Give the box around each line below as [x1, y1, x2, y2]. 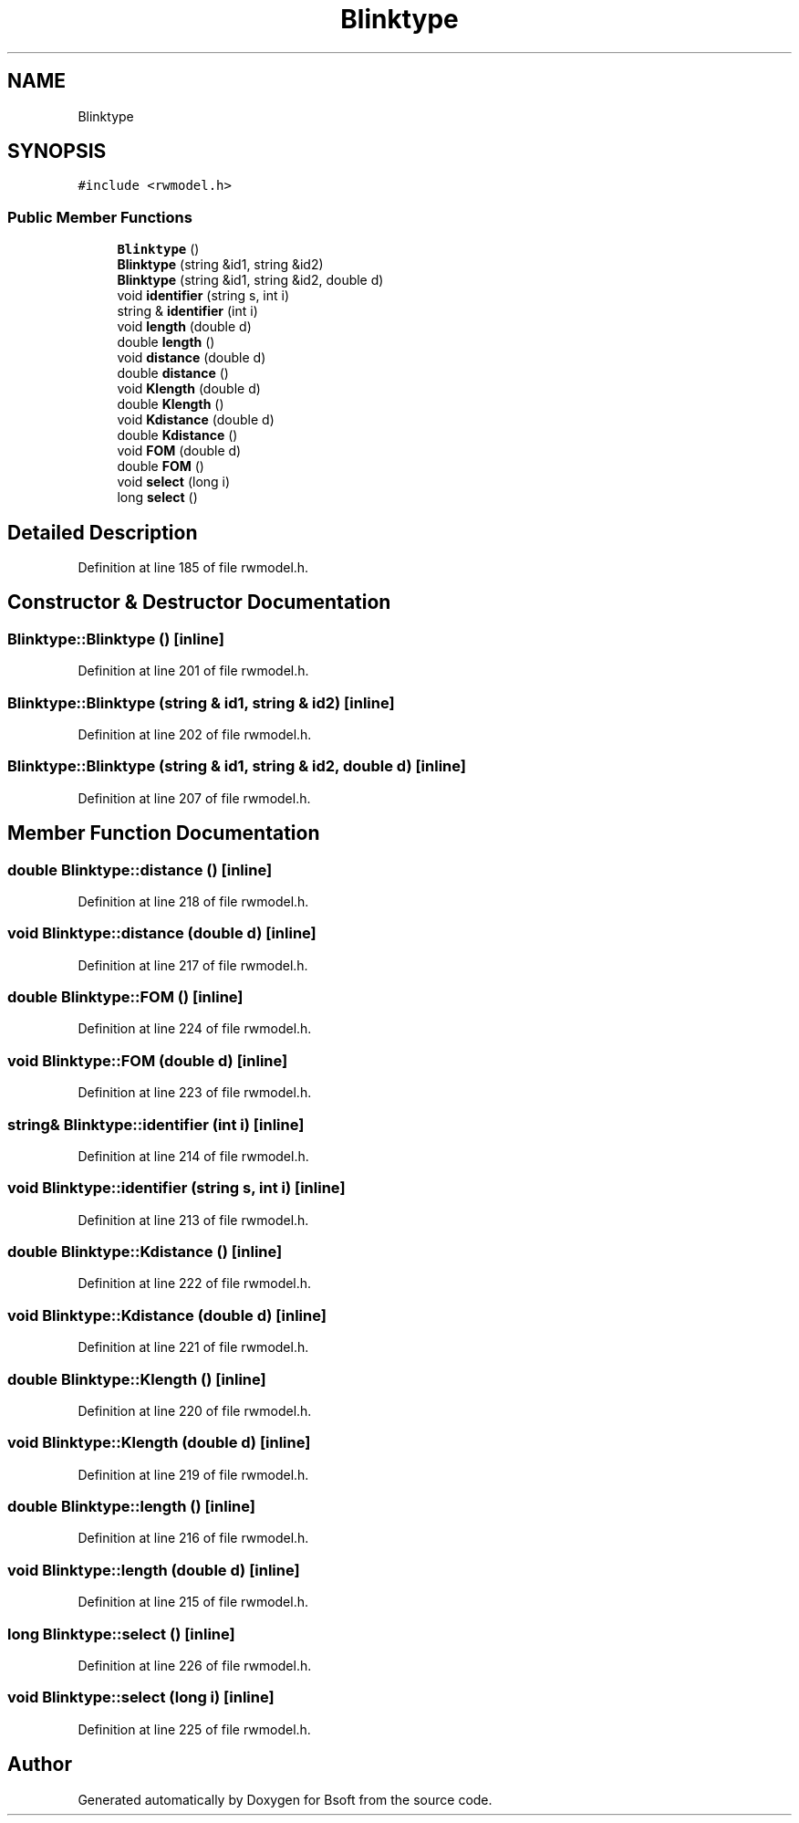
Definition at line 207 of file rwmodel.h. [78, 790, 311, 806]
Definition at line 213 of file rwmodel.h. [78, 1211, 309, 1228]
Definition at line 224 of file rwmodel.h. [78, 1021, 312, 1037]
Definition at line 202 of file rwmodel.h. [78, 727, 312, 742]
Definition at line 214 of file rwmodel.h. [78, 1147, 309, 1164]
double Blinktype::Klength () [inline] [7, 1369, 266, 1388]
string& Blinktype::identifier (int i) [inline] [7, 1115, 305, 1134]
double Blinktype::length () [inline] [7, 1497, 255, 1516]
